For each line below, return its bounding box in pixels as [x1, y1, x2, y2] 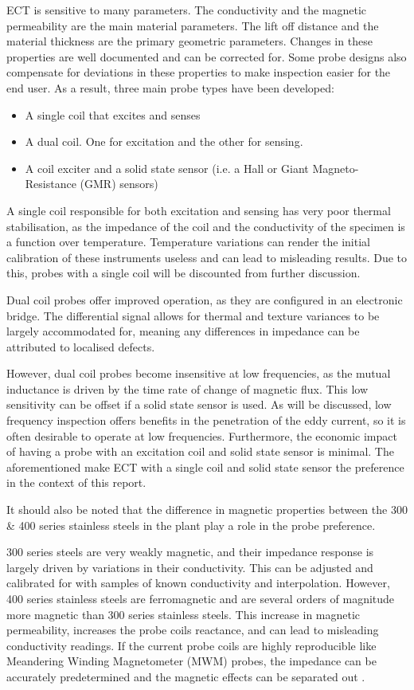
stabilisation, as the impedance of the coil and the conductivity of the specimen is [6, 218, 405, 234]
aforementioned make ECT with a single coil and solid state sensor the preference [6, 458, 404, 475]
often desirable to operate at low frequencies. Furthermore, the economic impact [6, 427, 397, 444]
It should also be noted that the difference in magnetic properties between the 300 [6, 501, 408, 518]
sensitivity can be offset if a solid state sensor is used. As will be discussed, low [6, 396, 392, 413]
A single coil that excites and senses [25, 106, 201, 123]
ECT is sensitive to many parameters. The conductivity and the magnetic [6, 2, 367, 18]
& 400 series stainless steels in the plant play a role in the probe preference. [6, 516, 376, 533]
